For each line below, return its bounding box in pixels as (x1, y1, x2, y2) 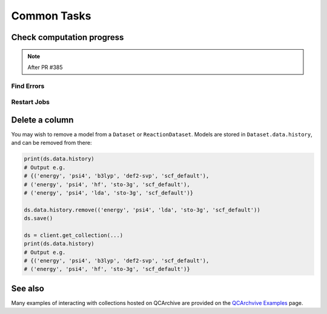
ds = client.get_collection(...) (24, 232, 124, 239)
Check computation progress (11, 32, 124, 42)
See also (11, 283, 45, 293)
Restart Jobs (11, 98, 50, 106)
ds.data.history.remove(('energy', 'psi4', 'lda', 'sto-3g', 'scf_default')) (24, 206, 260, 213)
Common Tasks (11, 9, 91, 22)
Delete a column (11, 115, 74, 125)
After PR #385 (27, 64, 63, 71)
